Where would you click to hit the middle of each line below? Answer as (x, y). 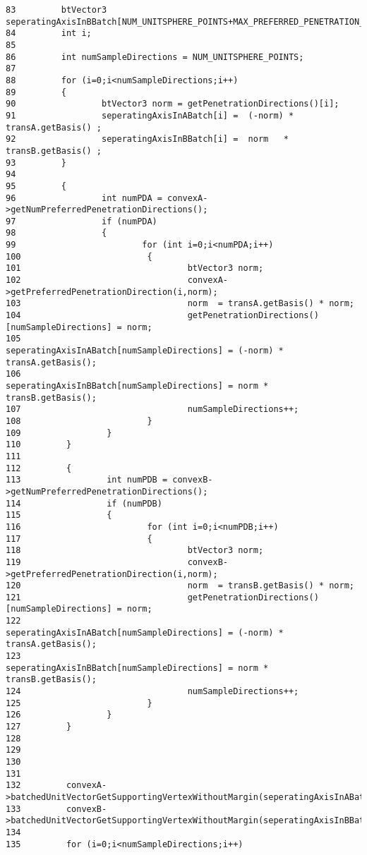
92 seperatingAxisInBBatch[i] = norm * (147, 139)
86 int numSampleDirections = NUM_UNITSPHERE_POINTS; (155, 57)
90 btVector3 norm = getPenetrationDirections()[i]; (173, 104)
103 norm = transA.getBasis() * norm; (180, 304)
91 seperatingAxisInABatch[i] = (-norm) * (150, 115)
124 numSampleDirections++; (152, 692)
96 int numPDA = (84, 198)
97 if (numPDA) (82, 221)
